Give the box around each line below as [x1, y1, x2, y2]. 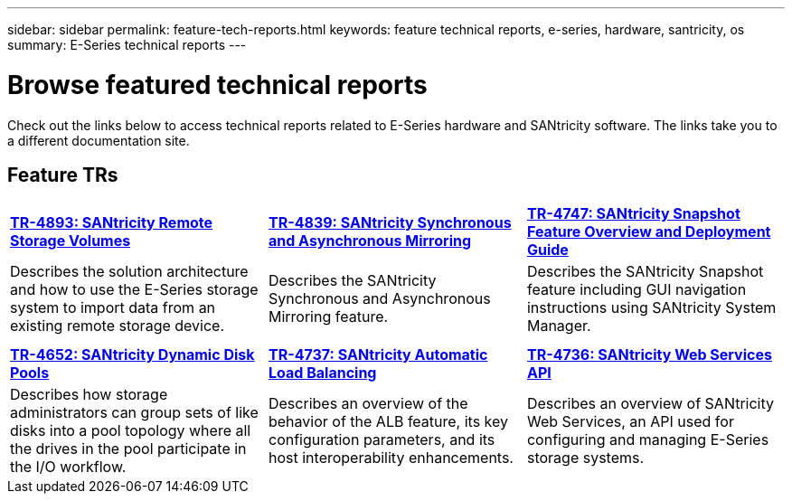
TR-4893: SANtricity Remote [10, 213, 213, 232]
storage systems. [526, 449, 645, 468]
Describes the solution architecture [10, 262, 249, 281]
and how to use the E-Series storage [10, 280, 259, 299]
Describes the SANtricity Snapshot [526, 262, 764, 281]
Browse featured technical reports [7, 69, 428, 100]
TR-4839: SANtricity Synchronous [268, 213, 512, 232]
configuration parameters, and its [268, 430, 495, 449]
